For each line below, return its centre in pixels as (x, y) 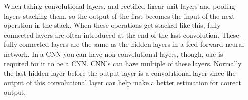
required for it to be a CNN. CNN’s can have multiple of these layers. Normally (123, 63)
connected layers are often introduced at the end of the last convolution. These (122, 34)
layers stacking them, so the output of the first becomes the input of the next (119, 15)
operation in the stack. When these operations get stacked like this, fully (112, 25)
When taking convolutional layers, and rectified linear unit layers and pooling (120, 6)
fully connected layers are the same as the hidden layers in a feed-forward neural (124, 44)
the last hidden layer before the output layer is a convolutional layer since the (120, 73)
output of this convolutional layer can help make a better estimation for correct (123, 82)
